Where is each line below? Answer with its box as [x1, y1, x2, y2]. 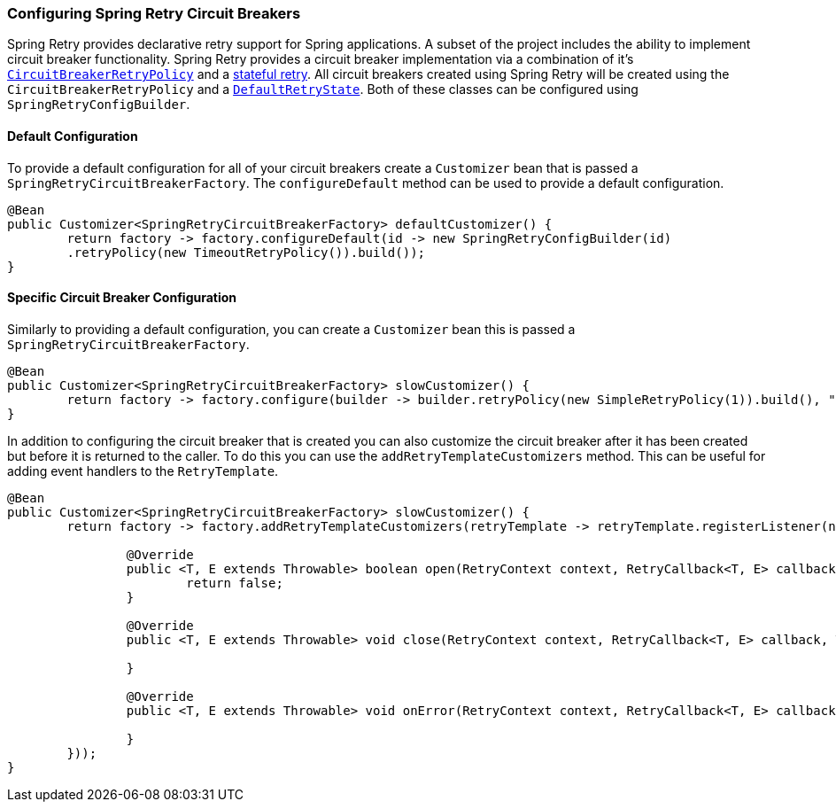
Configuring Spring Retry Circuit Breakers [7, 4, 301, 22]
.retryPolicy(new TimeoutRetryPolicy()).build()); [66, 245, 426, 260]
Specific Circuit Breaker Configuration [7, 290, 237, 306]
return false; [186, 575, 283, 590]
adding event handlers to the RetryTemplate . [7, 463, 279, 478]
